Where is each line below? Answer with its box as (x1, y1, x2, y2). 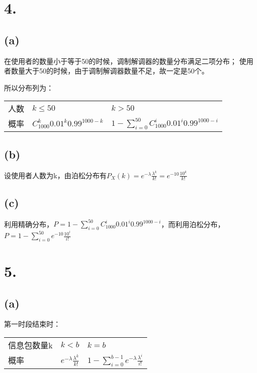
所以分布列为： (4, 82, 53, 93)
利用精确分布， (4, 218, 53, 229)
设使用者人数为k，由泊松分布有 (4, 170, 107, 180)
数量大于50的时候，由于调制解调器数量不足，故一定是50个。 (11, 65, 209, 76)
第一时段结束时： (4, 319, 60, 329)
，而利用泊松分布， (161, 218, 225, 229)
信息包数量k (8, 339, 53, 351)
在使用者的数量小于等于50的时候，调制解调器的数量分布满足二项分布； (4, 55, 237, 66)
